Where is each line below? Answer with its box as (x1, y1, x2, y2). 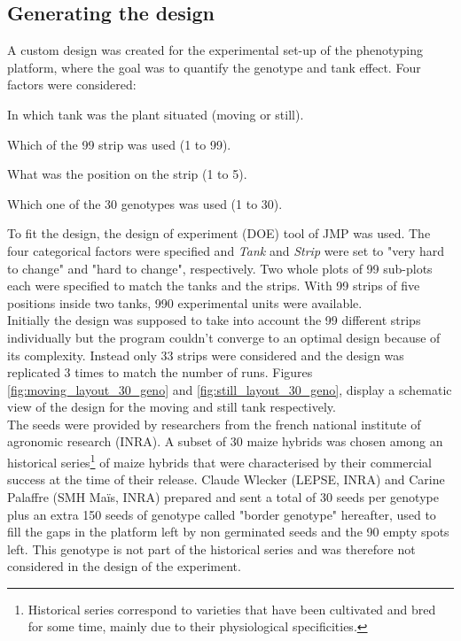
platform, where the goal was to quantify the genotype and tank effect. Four (7, 58, 421, 76)
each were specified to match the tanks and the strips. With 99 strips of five (7, 276, 420, 295)
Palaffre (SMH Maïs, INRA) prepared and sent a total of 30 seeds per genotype (7, 487, 439, 506)
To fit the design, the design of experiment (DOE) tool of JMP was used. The (7, 224, 431, 243)
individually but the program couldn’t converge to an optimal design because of (7, 328, 441, 346)
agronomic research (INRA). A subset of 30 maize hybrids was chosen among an (7, 432, 443, 451)
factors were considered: (7, 75, 137, 94)
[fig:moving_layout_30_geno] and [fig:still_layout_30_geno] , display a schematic (7, 380, 452, 398)
